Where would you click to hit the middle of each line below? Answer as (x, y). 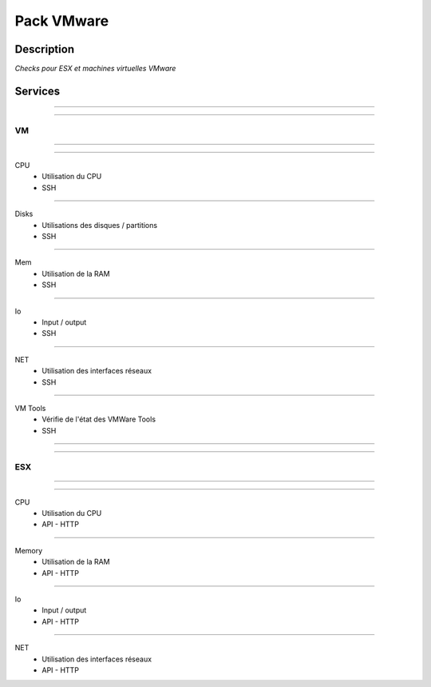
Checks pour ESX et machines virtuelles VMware (95, 69)
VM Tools (30, 408)
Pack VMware (62, 21)
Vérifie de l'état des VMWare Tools (99, 419)
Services (38, 91)
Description (45, 49)
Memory (29, 550)
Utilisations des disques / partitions (100, 225)
